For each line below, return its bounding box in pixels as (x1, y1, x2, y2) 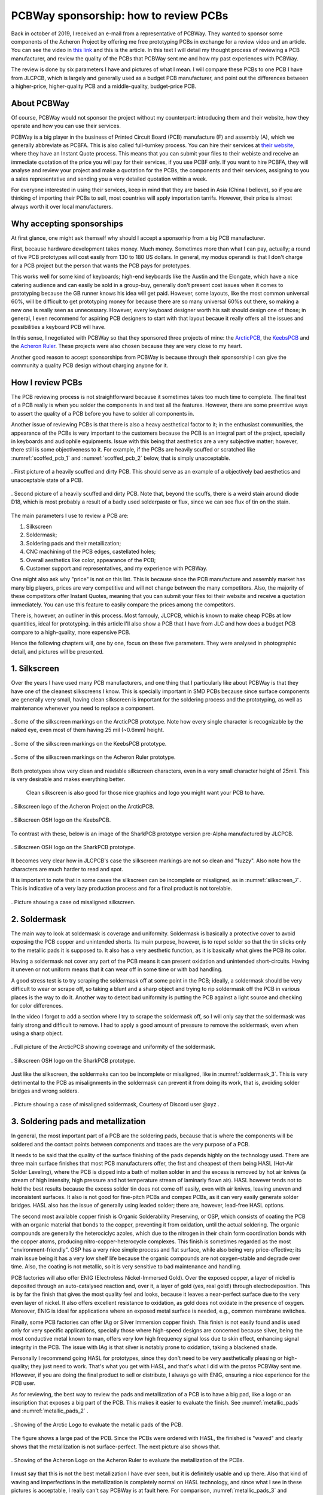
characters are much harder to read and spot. (11, 865, 124, 872)
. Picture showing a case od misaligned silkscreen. (11, 898, 136, 905)
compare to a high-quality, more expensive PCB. (11, 628, 131, 636)
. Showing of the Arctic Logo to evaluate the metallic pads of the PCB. (11, 1421, 184, 1428)
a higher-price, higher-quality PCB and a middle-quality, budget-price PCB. (11, 83, 197, 90)
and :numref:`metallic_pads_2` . (11, 1407, 89, 1414)
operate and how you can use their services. (11, 123, 121, 130)
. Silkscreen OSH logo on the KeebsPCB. (11, 816, 111, 823)
